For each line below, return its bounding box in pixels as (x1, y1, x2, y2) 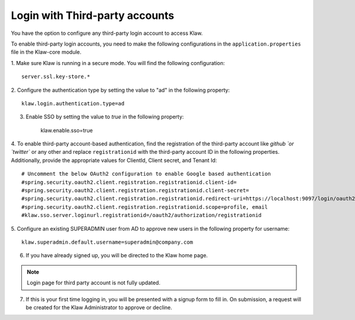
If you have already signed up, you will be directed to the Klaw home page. (25, 252, 208, 259)
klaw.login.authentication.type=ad (21, 100, 125, 106)
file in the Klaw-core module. (11, 49, 82, 56)
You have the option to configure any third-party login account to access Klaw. (11, 30, 203, 37)
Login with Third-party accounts (11, 9, 175, 22)
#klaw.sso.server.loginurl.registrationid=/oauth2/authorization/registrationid (21, 212, 262, 219)
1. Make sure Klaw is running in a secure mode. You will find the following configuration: (11, 59, 225, 66)
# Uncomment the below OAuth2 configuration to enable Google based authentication (21, 170, 272, 177)
